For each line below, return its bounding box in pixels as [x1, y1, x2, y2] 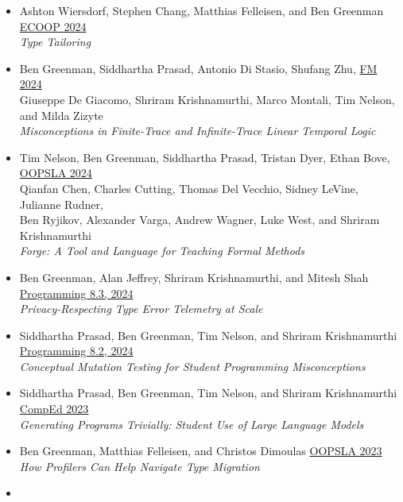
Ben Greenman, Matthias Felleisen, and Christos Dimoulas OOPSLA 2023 [19, 442, 382, 459]
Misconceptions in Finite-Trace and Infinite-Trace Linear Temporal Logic [19, 122, 376, 139]
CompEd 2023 [19, 400, 89, 417]
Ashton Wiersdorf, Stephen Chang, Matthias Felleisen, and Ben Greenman [19, 2, 384, 18]
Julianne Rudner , [19, 195, 103, 212]
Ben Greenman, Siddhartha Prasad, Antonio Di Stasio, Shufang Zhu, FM [19, 60, 378, 76]
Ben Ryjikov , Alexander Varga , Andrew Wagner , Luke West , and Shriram [19, 211, 380, 228]
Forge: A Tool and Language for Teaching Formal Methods [19, 242, 305, 259]
